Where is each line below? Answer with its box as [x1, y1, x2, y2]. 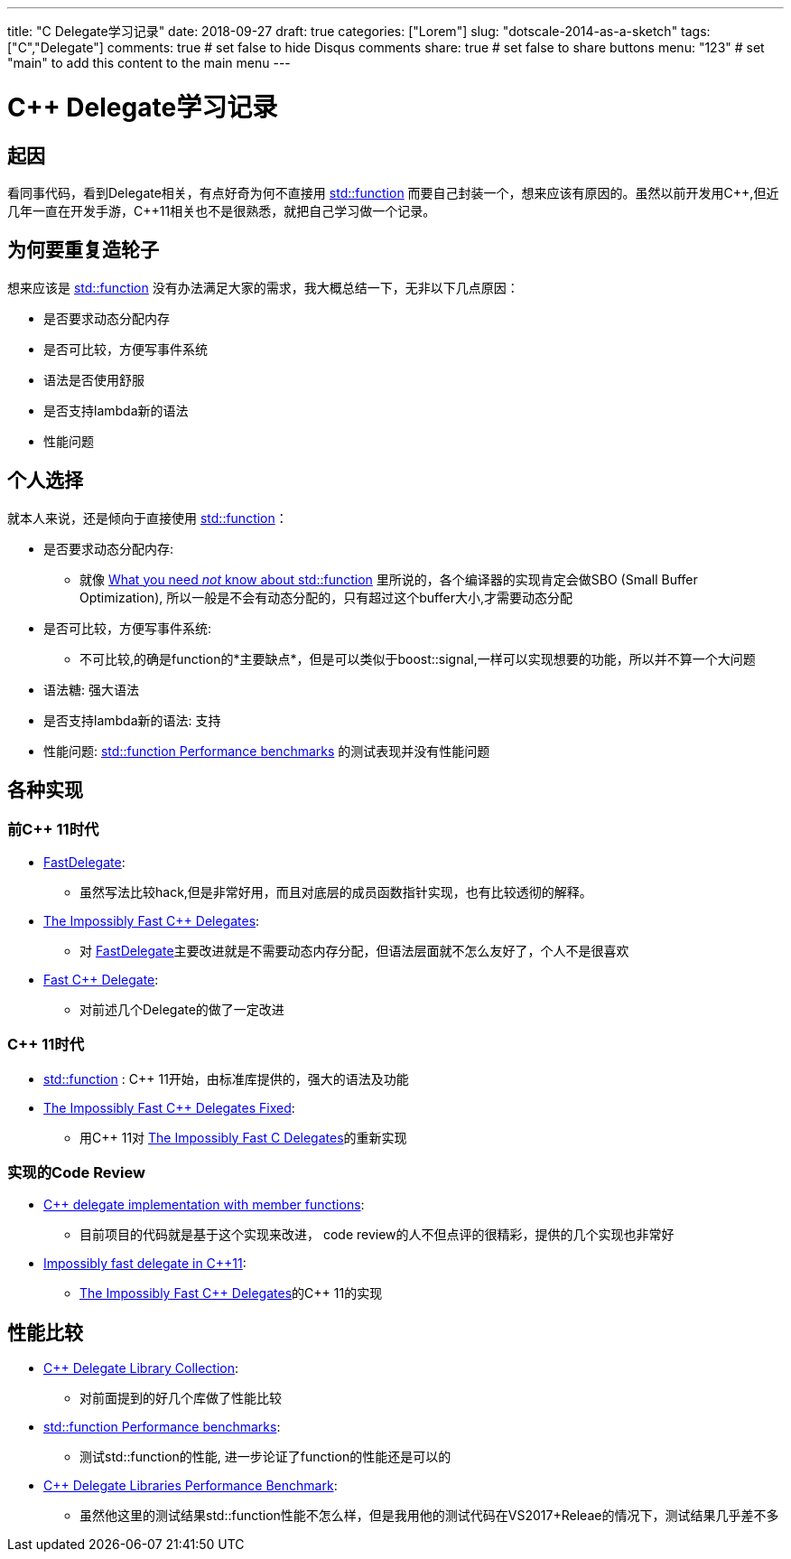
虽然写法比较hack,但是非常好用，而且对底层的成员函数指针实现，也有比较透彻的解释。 [79, 883, 592, 900]
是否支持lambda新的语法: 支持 [43, 712, 221, 728]
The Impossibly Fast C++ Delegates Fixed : [43, 1099, 295, 1116]
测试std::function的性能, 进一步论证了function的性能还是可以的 [79, 1449, 451, 1465]
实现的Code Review [7, 1162, 145, 1181]
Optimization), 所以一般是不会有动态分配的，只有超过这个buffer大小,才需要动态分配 [79, 589, 572, 605]
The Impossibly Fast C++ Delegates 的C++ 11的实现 [79, 1285, 383, 1302]
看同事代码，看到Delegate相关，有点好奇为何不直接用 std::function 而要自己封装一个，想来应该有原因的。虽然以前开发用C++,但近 [7, 184, 779, 201]
